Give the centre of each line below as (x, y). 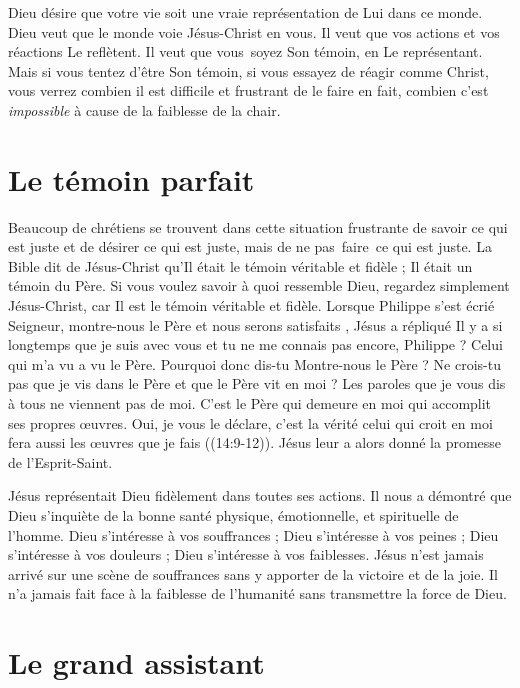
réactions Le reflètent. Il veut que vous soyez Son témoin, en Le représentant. (245, 51)
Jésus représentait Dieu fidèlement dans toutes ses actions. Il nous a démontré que (260, 495)
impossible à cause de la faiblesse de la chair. (144, 109)
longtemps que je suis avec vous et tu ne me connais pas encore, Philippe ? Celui (255, 344)
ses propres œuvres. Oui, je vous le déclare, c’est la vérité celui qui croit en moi (250, 422)
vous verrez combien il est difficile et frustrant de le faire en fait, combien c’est (248, 90)
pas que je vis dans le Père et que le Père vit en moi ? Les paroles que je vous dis (257, 383)
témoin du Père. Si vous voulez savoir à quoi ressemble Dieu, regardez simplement (259, 285)
